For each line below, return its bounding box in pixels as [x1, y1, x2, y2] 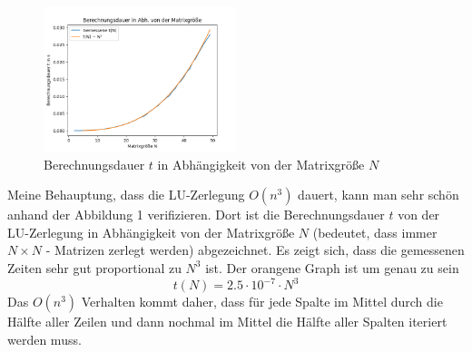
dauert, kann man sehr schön [298, 185, 459, 204]
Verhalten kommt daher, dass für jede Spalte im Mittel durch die [81, 292, 443, 311]
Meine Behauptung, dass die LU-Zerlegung [7, 185, 245, 204]
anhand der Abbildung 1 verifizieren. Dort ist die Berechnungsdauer [7, 205, 385, 224]
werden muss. [7, 329, 82, 348]
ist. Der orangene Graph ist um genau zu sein [205, 258, 459, 277]
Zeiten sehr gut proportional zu [7, 258, 182, 277]
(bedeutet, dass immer [312, 222, 438, 241]
